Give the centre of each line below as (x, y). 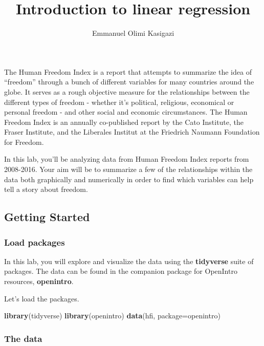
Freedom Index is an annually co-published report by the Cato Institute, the (124, 122)
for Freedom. (24, 142)
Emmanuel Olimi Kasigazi (133, 33)
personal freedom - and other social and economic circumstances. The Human (126, 112)
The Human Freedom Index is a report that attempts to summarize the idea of (128, 71)
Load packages (35, 242)
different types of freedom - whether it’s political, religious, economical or (119, 102)
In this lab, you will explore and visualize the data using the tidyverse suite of (129, 261)
